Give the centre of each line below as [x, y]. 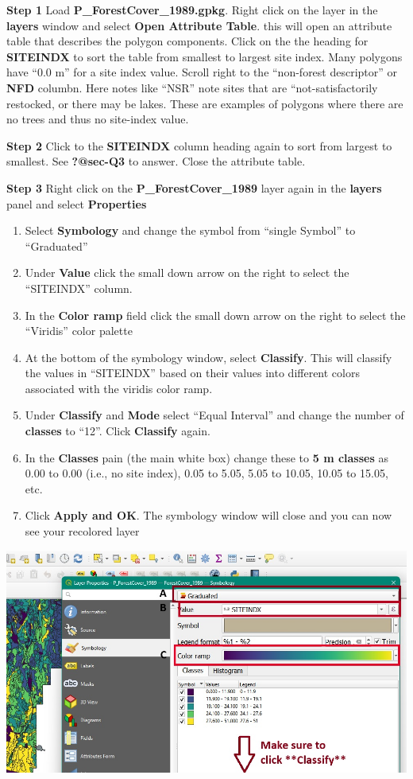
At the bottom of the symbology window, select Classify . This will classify [208, 357]
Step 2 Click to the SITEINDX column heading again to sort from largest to [199, 145]
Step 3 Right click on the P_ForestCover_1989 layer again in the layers [194, 187]
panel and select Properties [77, 203]
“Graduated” [56, 245]
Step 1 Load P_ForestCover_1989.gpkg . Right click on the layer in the [192, 10]
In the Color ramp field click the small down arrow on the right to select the [215, 315]
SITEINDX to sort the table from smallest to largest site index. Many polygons [205, 56]
